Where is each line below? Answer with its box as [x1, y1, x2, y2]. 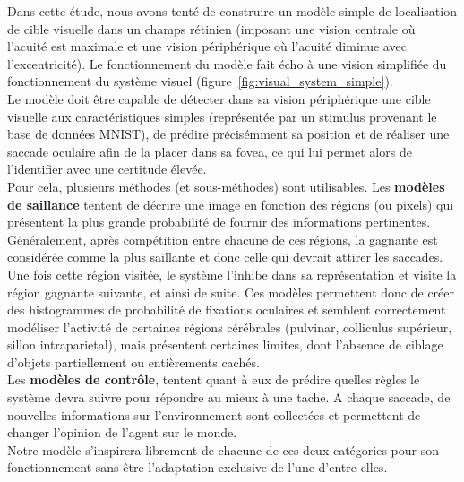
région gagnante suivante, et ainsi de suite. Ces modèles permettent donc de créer [7, 282, 455, 301]
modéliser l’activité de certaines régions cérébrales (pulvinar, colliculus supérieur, [7, 317, 452, 336]
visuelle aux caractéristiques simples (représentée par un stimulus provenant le [7, 107, 437, 125]
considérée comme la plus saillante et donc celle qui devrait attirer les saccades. [7, 247, 443, 266]
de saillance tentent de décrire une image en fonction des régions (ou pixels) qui [7, 194, 454, 213]
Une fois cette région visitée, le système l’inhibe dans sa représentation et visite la [7, 264, 457, 283]
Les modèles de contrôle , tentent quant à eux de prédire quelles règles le [7, 370, 420, 389]
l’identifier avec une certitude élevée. [7, 159, 207, 178]
